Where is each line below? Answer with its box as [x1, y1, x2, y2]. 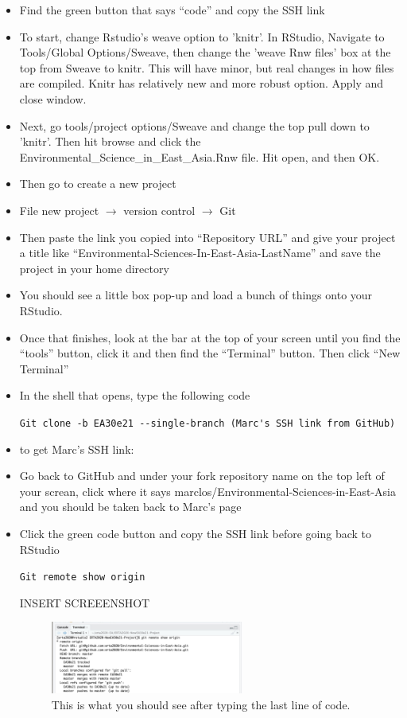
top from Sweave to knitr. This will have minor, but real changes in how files [19, 59, 394, 76]
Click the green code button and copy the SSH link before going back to [19, 525, 372, 541]
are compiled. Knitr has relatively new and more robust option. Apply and [19, 75, 384, 92]
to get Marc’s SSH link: [19, 440, 134, 457]
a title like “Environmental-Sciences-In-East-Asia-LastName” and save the [19, 244, 381, 261]
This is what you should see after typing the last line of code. [51, 696, 351, 712]
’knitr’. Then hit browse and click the [19, 133, 201, 150]
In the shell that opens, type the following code [19, 387, 250, 404]
